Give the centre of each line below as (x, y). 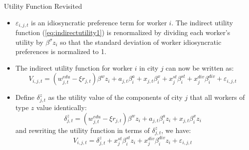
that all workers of (218, 97)
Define (25, 97)
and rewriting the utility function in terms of (83, 130)
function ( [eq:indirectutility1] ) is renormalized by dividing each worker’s (123, 32)
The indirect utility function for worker (74, 67)
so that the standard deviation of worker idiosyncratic (141, 42)
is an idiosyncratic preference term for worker (99, 22)
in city (149, 67)
